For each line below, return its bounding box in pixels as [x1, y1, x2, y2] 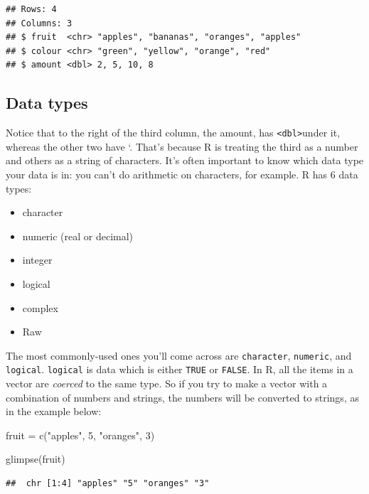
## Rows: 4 [6, 4, 57, 14]
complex [22, 300, 58, 315]
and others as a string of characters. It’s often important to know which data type [6, 153, 364, 168]
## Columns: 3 [6, 18, 73, 28]
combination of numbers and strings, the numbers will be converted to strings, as [6, 390, 359, 404]
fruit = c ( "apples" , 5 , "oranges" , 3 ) [6, 427, 155, 442]
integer [22, 252, 53, 267]
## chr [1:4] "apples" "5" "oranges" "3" [6, 478, 210, 489]
